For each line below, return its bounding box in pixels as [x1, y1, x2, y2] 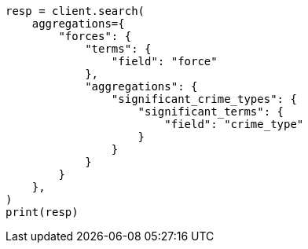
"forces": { [58, 30, 132, 42]
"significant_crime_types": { [111, 93, 297, 105]
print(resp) [5, 206, 79, 218]
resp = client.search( [5, 5, 145, 17]
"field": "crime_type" [164, 118, 304, 130]
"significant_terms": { [137, 105, 284, 118]
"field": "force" [111, 55, 218, 68]
